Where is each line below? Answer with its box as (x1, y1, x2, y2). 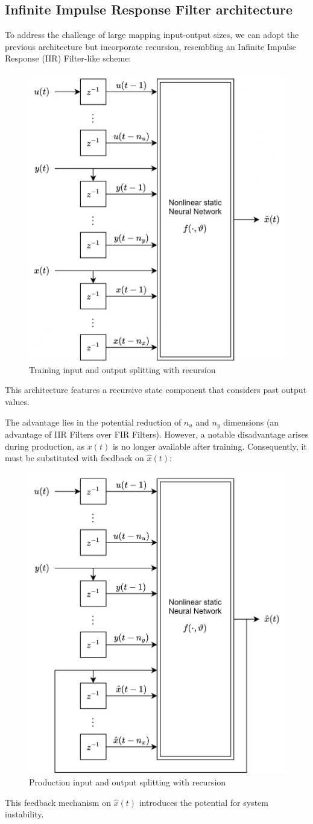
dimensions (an (223, 415, 279, 428)
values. (5, 395, 30, 407)
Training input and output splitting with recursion (29, 363, 216, 376)
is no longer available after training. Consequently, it (112, 439, 307, 452)
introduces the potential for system (139, 796, 268, 808)
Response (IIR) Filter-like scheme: (5, 52, 131, 64)
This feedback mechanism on (5, 796, 111, 808)
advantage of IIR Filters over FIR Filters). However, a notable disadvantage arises (5, 427, 309, 440)
